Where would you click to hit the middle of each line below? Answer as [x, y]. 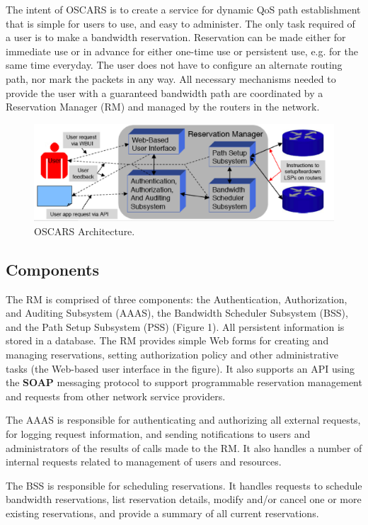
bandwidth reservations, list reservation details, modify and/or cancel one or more [184, 499]
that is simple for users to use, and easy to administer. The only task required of [180, 23]
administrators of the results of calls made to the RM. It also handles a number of [184, 447]
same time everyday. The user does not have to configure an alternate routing [174, 65]
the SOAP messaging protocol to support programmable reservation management [184, 382]
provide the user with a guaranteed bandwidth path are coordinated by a [165, 92]
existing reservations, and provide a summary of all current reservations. [162, 513]
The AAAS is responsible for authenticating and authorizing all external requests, [183, 420]
